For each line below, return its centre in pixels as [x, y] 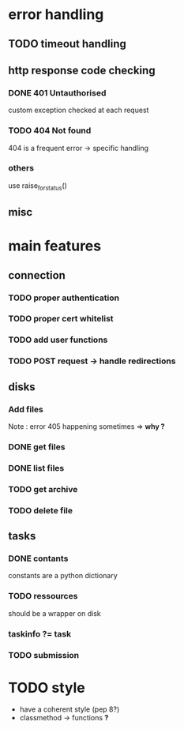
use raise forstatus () [38, 186]
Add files [26, 409]
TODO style [47, 688]
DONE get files [37, 446]
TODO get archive [43, 489]
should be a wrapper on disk [54, 613]
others [21, 168]
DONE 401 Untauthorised [57, 92]
